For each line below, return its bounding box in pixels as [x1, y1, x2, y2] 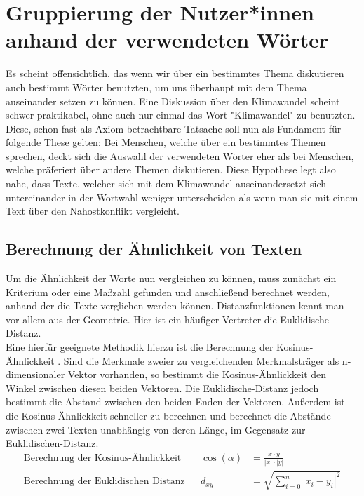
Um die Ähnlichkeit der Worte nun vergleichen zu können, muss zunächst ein [6, 271, 337, 286]
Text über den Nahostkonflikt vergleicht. [6, 203, 180, 218]
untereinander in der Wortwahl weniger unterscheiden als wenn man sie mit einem [6, 189, 358, 204]
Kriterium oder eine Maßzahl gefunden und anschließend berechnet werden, [6, 284, 330, 299]
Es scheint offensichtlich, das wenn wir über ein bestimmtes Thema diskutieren [6, 66, 344, 81]
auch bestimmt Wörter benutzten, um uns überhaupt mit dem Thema [6, 79, 307, 94]
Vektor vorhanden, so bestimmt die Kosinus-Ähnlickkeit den [67, 367, 327, 382]
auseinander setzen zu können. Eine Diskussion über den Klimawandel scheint [6, 93, 340, 108]
